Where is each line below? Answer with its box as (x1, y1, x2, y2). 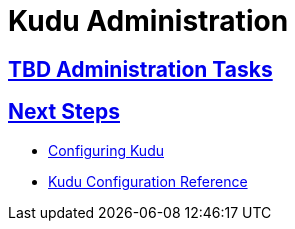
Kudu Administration (8, 4, 289, 38)
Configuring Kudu (48, 141, 164, 159)
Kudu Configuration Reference (48, 172, 248, 190)
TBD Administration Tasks (8, 56, 273, 82)
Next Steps (8, 99, 120, 125)
